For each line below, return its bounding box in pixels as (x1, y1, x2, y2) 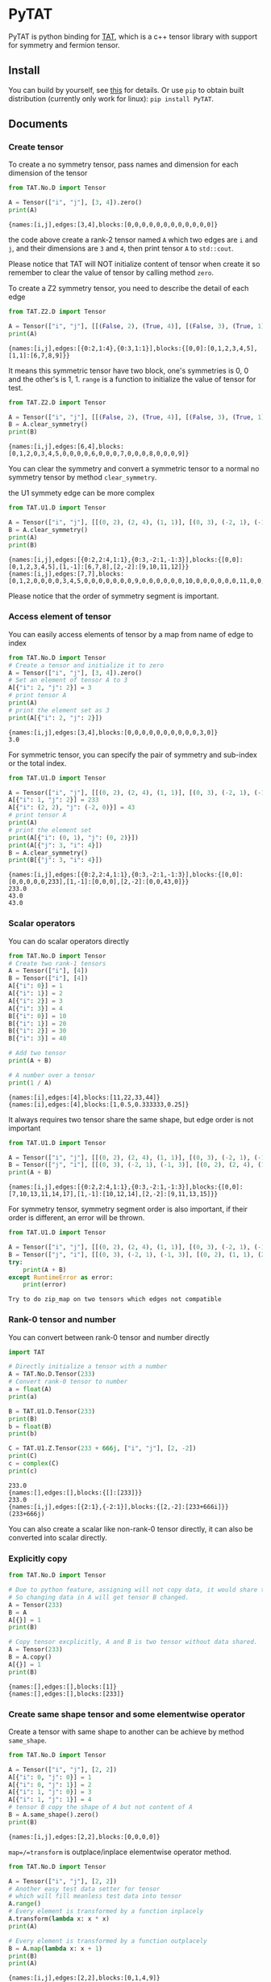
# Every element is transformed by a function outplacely (8, 1937, 207, 1945)
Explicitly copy (8, 1553, 68, 1564)
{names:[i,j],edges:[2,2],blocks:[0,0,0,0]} (8, 1832, 161, 1840)
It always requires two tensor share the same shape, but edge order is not (8, 1114, 254, 1124)
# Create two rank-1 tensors (8, 959, 106, 967)
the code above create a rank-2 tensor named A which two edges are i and (8, 235, 258, 245)
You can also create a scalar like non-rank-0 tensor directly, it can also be (8, 1523, 254, 1533)
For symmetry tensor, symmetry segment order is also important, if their (8, 1204, 248, 1214)
